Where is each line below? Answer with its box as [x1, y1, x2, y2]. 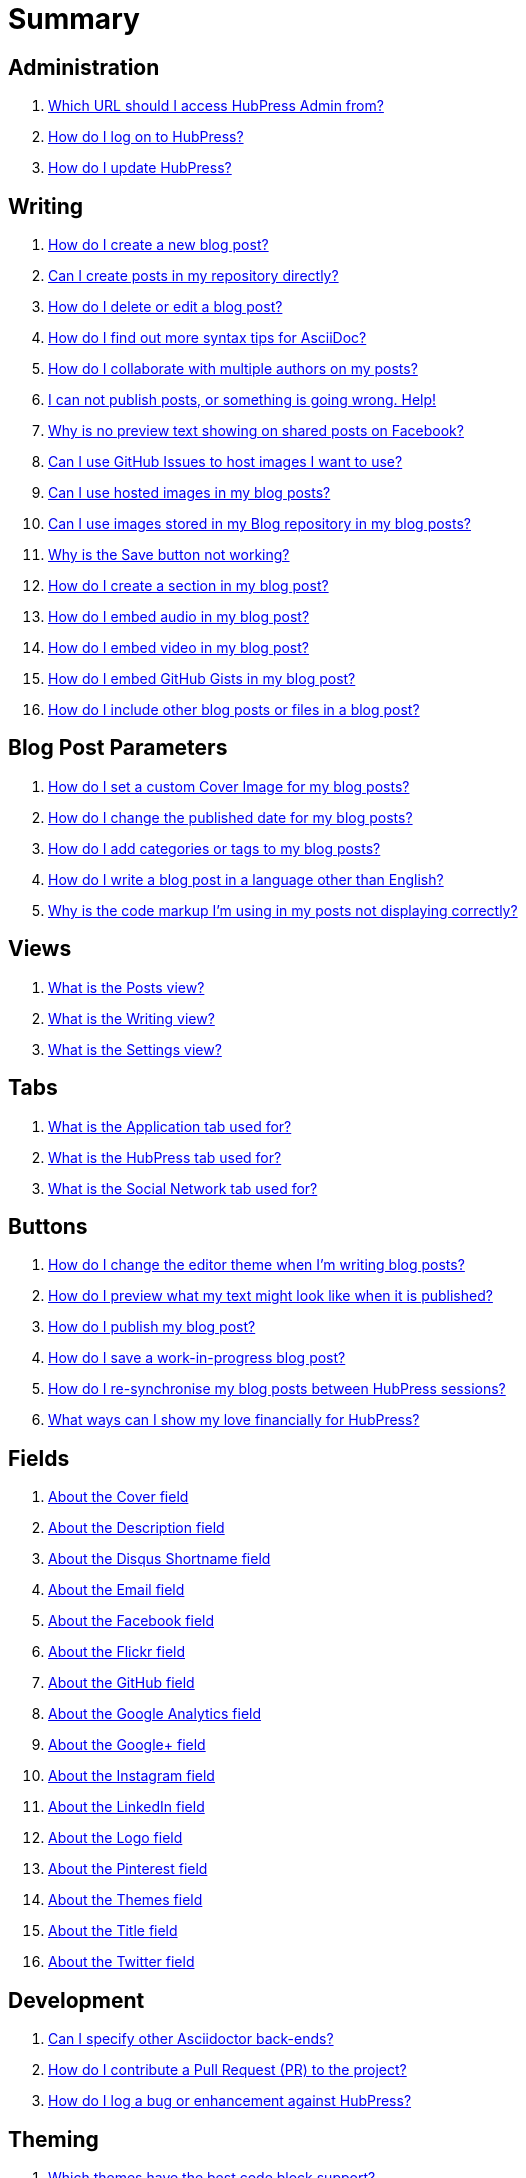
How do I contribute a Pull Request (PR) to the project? [48, 2061, 407, 2079]
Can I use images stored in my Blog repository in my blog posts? [48, 515, 471, 533]
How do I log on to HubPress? [48, 128, 244, 146]
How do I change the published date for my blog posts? [48, 808, 413, 826]
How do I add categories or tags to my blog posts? [48, 839, 381, 857]
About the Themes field [48, 1891, 203, 1909]
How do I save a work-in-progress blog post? [48, 1349, 346, 1367]
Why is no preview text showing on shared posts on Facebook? [48, 422, 464, 440]
